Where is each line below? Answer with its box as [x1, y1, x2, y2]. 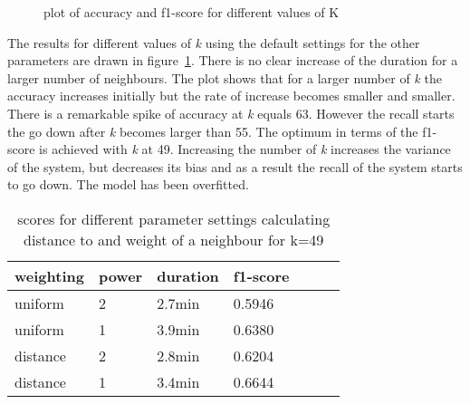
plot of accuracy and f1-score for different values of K [43, 3, 340, 21]
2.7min [157, 292, 200, 313]
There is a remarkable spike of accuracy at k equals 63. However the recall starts [7, 103, 455, 122]
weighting [14, 265, 84, 286]
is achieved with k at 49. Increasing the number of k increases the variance [39, 139, 451, 159]
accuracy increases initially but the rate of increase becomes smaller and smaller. [7, 86, 456, 105]
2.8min [157, 344, 200, 366]
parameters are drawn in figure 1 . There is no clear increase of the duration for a [7, 51, 458, 70]
